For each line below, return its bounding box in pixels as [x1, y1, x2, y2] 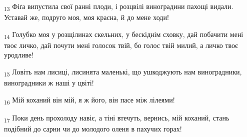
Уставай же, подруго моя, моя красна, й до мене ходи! [4, 12, 169, 22]
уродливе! [4, 49, 33, 60]
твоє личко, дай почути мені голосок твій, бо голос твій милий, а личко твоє [4, 39, 238, 50]
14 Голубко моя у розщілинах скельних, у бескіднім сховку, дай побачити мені [4, 28, 243, 40]
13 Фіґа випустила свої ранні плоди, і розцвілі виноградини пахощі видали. [4, 1, 233, 12]
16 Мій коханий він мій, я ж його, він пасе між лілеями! [4, 94, 175, 106]
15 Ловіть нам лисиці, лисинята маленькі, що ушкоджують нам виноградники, [4, 66, 242, 78]
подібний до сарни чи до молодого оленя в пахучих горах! [4, 123, 182, 133]
